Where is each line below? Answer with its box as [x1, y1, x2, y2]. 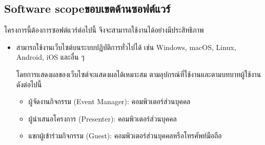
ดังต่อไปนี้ [16, 79, 42, 89]
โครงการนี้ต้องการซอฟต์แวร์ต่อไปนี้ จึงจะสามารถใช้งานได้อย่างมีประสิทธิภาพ [4, 25, 204, 35]
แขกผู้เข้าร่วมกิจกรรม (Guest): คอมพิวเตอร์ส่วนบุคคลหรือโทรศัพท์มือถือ [28, 130, 222, 141]
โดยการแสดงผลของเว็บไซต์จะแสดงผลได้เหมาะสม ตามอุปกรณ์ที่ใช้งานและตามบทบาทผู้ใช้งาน [16, 68, 261, 79]
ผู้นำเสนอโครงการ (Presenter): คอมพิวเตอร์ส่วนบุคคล [28, 113, 177, 124]
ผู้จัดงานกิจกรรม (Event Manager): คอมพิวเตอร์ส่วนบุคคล [28, 96, 191, 107]
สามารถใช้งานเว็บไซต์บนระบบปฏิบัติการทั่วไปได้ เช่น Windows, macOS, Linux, [16, 41, 236, 52]
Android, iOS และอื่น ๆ [16, 52, 85, 62]
